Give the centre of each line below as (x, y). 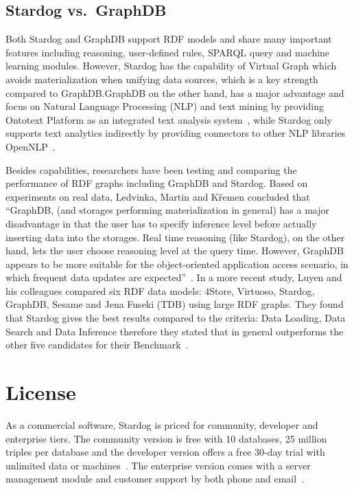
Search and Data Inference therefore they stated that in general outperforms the (175, 331)
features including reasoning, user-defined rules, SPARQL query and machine (168, 52)
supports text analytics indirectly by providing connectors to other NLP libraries (176, 133)
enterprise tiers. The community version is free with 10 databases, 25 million (166, 438)
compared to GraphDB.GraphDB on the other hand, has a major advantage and (175, 92)
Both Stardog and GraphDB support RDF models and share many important (169, 39)
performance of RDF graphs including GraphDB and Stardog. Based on (157, 183)
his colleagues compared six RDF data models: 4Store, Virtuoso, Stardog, (160, 290)
